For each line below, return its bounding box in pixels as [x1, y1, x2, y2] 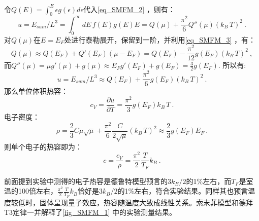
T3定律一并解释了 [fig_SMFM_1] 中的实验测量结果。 [4, 207, 176, 217]
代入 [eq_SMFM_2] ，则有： [83, 4, 175, 14]
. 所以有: [218, 60, 246, 70]
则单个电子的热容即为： [4, 141, 82, 152]
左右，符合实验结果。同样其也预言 [134, 186, 248, 196]
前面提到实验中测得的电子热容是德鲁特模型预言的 [4, 175, 168, 186]
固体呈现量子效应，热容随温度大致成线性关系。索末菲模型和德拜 [39, 197, 253, 207]
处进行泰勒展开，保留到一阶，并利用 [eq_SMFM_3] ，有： [64, 34, 256, 45]
